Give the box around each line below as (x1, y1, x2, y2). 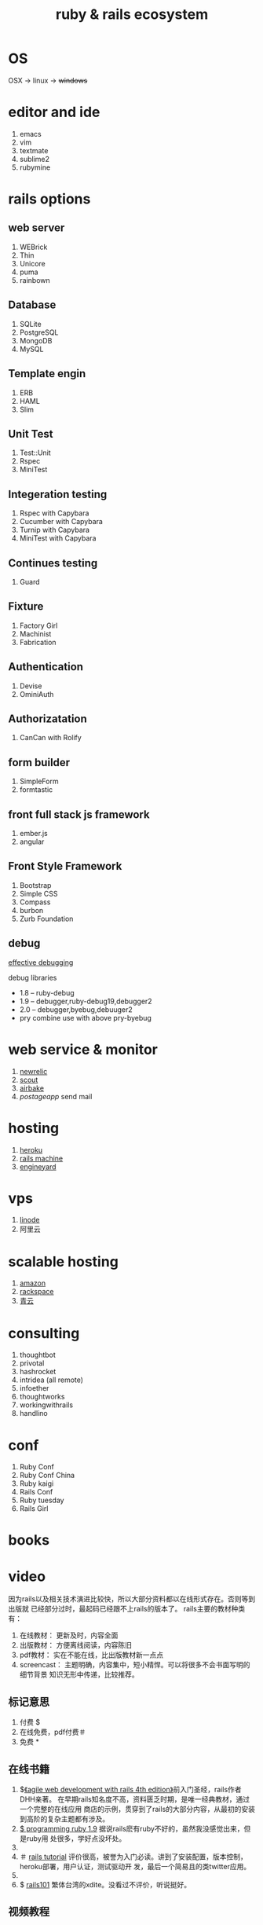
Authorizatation (8, 712, 88, 725)
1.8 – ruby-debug (19, 988, 75, 997)
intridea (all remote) (19, 1375, 84, 1384)
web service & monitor (8, 1040, 159, 1058)
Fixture (8, 599, 44, 614)
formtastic (19, 785, 53, 794)
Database (8, 299, 57, 312)
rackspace (19, 1287, 54, 1296)
